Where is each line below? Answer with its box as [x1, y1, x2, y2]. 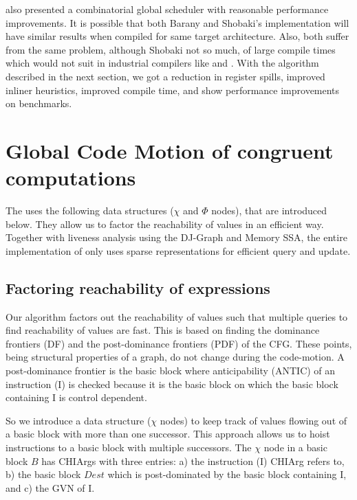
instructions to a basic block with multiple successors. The [6, 440, 252, 454]
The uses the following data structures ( [6, 203, 174, 218]
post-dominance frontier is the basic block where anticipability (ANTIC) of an [6, 363, 336, 378]
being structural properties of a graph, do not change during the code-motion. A [6, 350, 345, 364]
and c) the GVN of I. [6, 480, 95, 495]
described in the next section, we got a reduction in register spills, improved [6, 69, 325, 83]
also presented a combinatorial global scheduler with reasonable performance [6, 2, 329, 16]
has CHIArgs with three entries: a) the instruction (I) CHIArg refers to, [41, 453, 345, 468]
